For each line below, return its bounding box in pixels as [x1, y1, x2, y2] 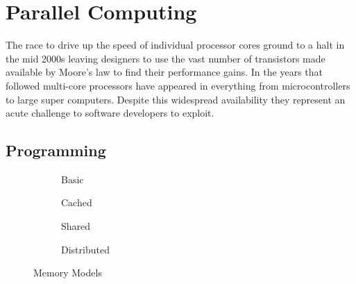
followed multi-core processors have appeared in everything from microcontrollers [6, 78, 350, 92]
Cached [61, 195, 92, 210]
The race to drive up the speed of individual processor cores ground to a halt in [6, 37, 345, 52]
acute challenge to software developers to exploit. [6, 106, 214, 120]
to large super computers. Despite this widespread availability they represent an [6, 92, 346, 106]
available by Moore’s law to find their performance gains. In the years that [6, 65, 323, 79]
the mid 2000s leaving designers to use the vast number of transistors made [6, 51, 325, 65]
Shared [61, 219, 91, 233]
